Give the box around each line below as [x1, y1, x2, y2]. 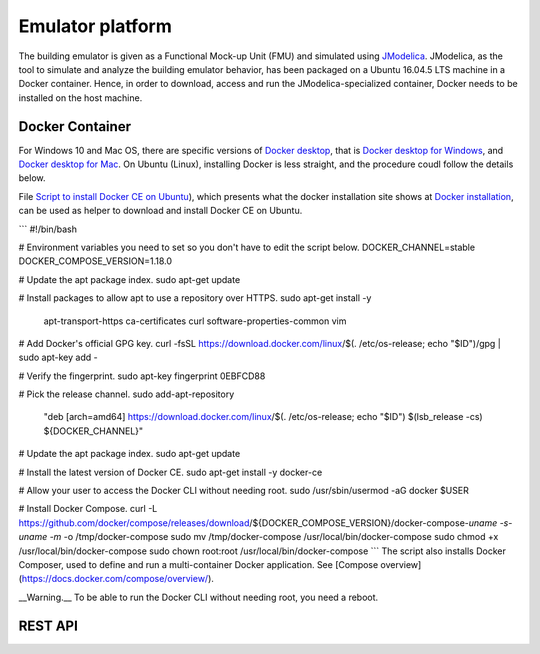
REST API [18, 617, 79, 634]
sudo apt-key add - [18, 351, 99, 364]
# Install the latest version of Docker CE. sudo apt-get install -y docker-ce [18, 466, 323, 478]
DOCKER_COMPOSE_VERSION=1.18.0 [18, 255, 173, 267]
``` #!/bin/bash [18, 223, 77, 235]
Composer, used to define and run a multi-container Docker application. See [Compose [18, 559, 379, 570]
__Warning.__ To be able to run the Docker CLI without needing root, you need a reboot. [18, 591, 379, 603]
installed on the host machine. [18, 91, 143, 104]
